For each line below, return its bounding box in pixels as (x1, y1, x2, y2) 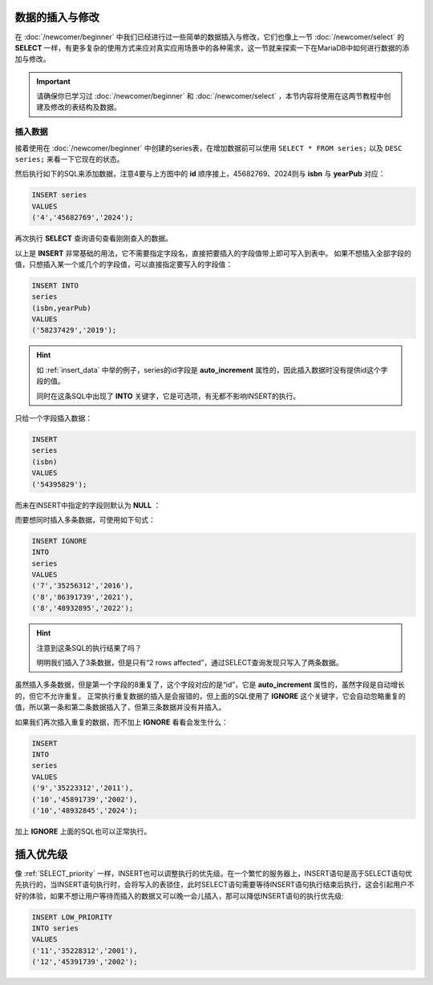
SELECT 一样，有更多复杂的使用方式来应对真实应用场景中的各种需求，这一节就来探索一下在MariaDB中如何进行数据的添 (14, 42, 410, 52)
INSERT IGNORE (31, 536, 87, 545)
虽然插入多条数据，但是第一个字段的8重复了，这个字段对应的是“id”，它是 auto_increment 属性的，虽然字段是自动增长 (14, 680, 405, 689)
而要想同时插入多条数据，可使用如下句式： (14, 515, 156, 524)
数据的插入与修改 (14, 10, 99, 24)
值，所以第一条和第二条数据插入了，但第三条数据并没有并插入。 (14, 702, 226, 713)
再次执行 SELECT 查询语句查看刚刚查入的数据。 (14, 233, 172, 244)
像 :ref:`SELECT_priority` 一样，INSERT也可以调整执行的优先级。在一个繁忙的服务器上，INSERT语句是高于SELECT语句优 (14, 868, 413, 878)
